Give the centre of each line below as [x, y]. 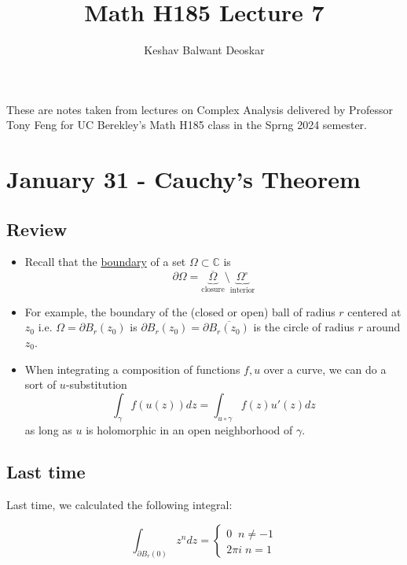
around [383, 327]
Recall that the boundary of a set [105, 262]
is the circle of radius [304, 327]
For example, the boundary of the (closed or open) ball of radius [180, 311]
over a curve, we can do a [325, 369]
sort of [40, 384]
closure [213, 290]
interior [242, 291]
